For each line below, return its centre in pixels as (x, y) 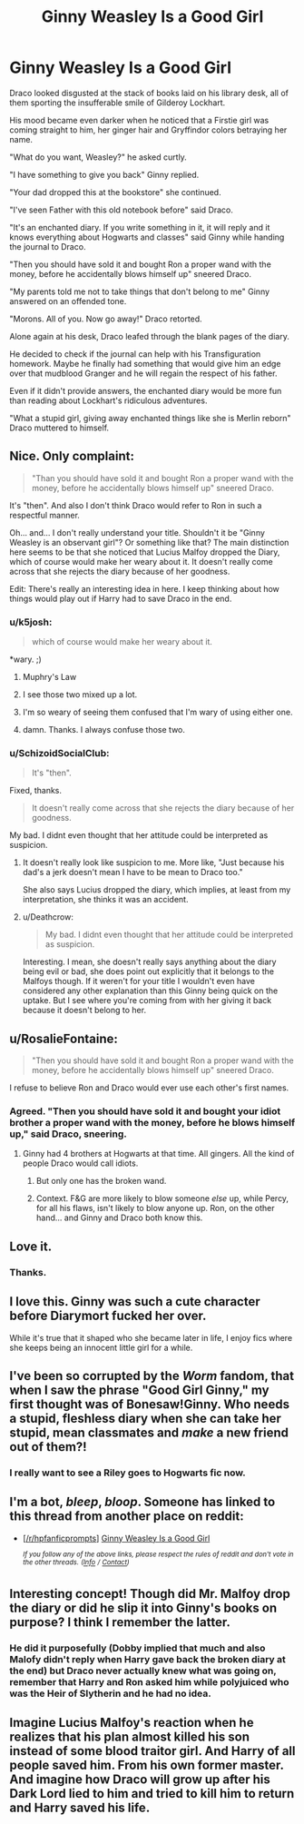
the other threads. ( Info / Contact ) (76, 1563)
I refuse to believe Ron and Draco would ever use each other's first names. (149, 1088)
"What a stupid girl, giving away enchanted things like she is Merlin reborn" (150, 418)
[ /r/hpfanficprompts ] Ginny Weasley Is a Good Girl (116, 1538)
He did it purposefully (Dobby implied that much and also (137, 1648)
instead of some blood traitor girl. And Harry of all (152, 1751)
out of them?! (49, 1447)
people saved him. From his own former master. (147, 1765)
